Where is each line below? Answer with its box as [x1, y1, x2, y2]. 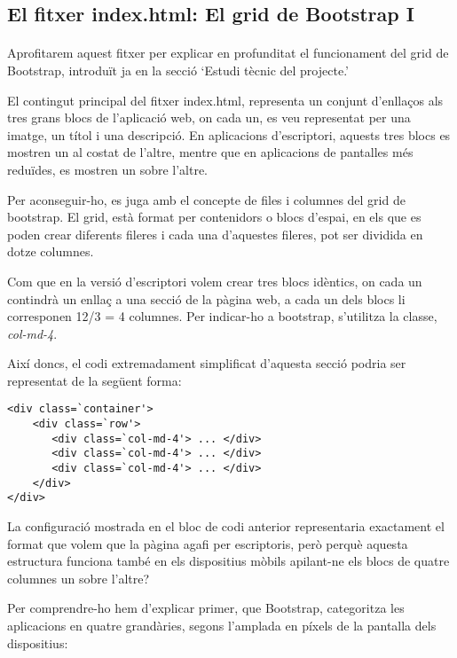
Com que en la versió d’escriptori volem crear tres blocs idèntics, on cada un [7, 271, 422, 290]
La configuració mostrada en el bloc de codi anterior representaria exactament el [7, 517, 445, 536]
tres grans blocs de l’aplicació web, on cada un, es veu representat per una [7, 108, 411, 127]
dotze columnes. [7, 242, 94, 261]
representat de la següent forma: [7, 371, 182, 389]
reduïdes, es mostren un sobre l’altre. [7, 160, 209, 178]
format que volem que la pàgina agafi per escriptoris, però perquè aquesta [7, 534, 408, 552]
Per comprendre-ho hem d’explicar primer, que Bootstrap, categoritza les [7, 599, 405, 617]
